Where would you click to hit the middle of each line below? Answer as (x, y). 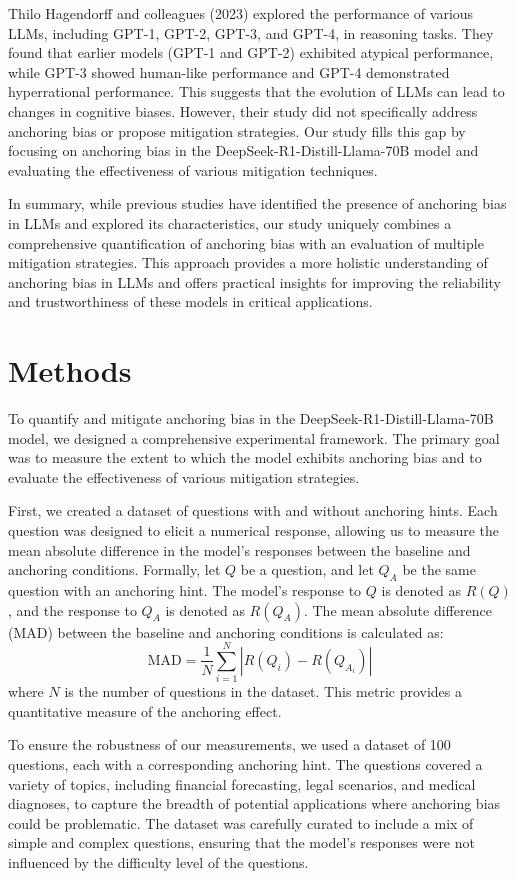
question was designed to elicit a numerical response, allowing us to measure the (253, 530)
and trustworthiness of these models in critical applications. (190, 301)
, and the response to (72, 609)
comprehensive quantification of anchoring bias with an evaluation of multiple (246, 242)
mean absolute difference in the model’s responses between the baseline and (239, 549)
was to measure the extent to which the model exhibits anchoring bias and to (245, 457)
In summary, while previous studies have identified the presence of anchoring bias (257, 203)
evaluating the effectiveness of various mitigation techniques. (193, 169)
